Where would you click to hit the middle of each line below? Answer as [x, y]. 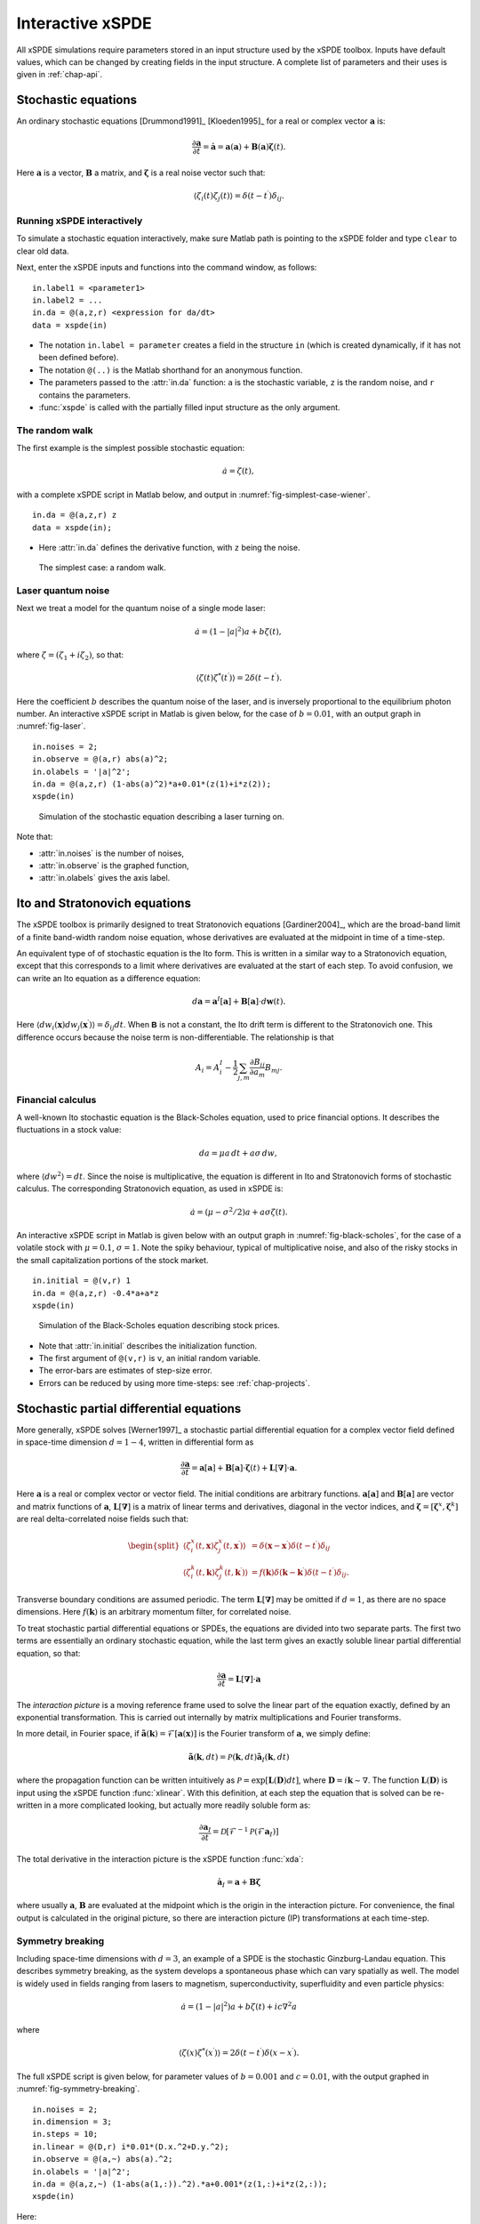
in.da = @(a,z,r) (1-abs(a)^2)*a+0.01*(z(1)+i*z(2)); [152, 784]
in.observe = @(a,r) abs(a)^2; [100, 759]
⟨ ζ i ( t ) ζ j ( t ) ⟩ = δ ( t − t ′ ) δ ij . [239, 197]
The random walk [55, 430]
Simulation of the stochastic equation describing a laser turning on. [161, 816]
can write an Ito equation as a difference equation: [108, 978]
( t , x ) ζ [207, 1545]
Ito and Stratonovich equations [104, 903]
